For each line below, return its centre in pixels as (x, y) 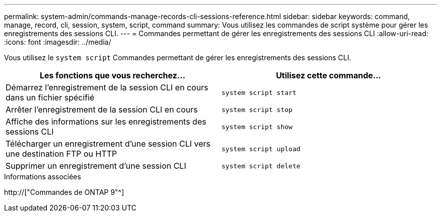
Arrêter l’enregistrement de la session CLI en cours (102, 110)
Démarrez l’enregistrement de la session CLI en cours (107, 87)
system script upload (261, 149)
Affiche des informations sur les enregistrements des (106, 122)
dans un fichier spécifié (50, 97)
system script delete (261, 166)
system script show (257, 127)
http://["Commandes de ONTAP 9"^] (64, 192)
